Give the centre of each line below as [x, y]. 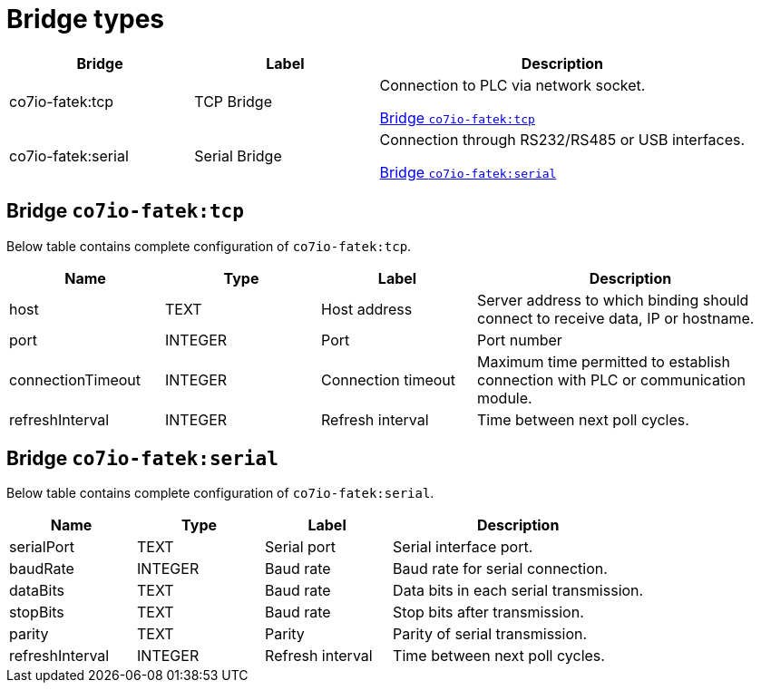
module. [505, 398]
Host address [367, 309]
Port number [520, 340]
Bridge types [86, 19]
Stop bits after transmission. [488, 612]
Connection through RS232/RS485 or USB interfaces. [562, 139]
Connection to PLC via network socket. [512, 85]
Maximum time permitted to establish [604, 361]
